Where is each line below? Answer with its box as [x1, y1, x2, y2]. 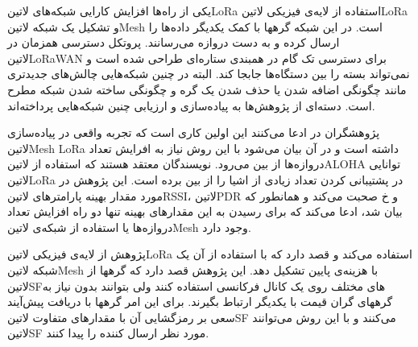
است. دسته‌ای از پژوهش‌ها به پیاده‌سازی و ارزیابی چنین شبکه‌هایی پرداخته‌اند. [7, 97, 375, 114]
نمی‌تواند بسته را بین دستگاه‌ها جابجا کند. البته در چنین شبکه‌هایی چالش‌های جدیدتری [7, 65, 410, 82]
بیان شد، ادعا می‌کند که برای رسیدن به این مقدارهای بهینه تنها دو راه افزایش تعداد [7, 203, 403, 220]
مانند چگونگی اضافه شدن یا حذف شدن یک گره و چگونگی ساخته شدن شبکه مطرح [7, 81, 407, 97]
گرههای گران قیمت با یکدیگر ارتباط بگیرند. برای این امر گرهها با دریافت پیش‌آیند [7, 293, 393, 310]
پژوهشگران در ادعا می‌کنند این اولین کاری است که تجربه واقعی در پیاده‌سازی [7, 124, 380, 141]
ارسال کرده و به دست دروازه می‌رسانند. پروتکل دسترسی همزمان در [7, 34, 340, 51]
